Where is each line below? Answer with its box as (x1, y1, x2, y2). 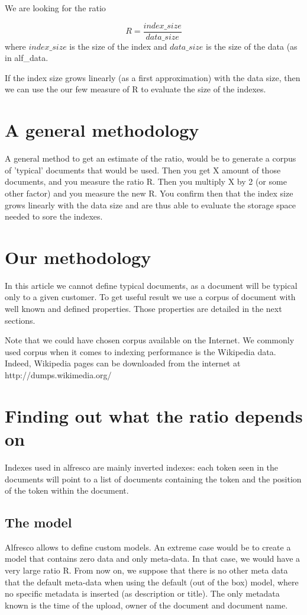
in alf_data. (5, 51, 49, 64)
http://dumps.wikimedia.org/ (5, 369, 112, 381)
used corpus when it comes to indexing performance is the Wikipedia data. (5, 345, 276, 358)
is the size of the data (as (206, 40, 298, 52)
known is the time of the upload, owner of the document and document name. (5, 598, 288, 611)
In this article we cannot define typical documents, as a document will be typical (5, 279, 298, 291)
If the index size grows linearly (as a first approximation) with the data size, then (5, 71, 300, 83)
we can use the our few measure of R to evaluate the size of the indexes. (5, 83, 266, 95)
